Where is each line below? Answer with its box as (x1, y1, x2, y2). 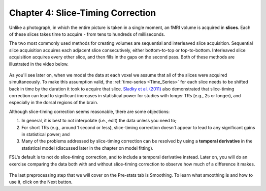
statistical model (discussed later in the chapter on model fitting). (21, 145, 154, 151)
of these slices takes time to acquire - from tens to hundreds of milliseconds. (9, 31, 165, 37)
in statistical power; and (21, 132, 70, 137)
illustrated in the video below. (9, 61, 69, 67)
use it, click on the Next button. (9, 179, 73, 185)
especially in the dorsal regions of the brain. (9, 100, 99, 106)
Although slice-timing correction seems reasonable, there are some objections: (9, 109, 170, 114)
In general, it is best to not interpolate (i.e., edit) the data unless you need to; (21, 118, 177, 124)
